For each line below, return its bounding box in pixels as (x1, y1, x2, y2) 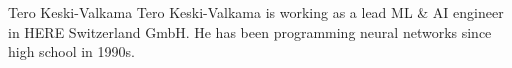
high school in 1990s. (8, 41, 135, 62)
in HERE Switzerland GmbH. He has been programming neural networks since (8, 21, 492, 42)
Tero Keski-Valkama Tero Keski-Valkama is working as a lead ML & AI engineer (8, 2, 504, 22)
